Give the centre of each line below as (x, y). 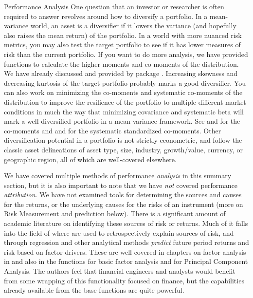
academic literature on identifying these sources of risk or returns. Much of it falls (126, 223)
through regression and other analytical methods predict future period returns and (126, 242)
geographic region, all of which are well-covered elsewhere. (90, 159)
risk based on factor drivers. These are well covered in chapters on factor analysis (125, 251)
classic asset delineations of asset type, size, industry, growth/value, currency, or (123, 149)
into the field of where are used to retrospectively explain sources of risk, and (119, 233)
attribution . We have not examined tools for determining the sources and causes (123, 195)
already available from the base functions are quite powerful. (94, 290)
